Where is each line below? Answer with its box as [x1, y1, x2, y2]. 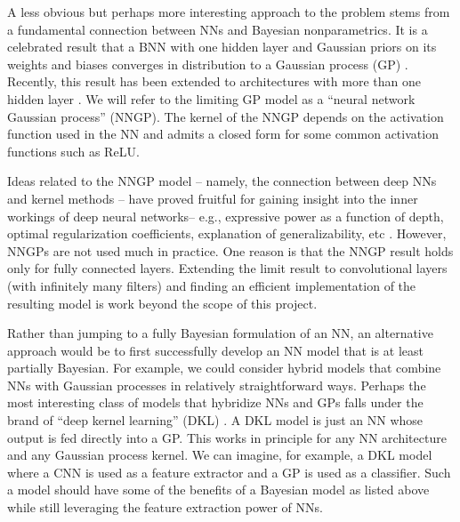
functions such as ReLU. [7, 141, 140, 160]
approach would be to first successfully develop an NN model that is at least [7, 341, 424, 359]
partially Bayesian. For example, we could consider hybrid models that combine [7, 358, 441, 377]
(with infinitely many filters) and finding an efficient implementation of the [7, 276, 416, 294]
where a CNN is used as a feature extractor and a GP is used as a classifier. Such [7, 462, 451, 481]
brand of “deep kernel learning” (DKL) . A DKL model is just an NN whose [7, 411, 424, 430]
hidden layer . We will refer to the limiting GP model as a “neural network [7, 89, 416, 108]
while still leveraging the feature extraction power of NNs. [7, 498, 323, 517]
